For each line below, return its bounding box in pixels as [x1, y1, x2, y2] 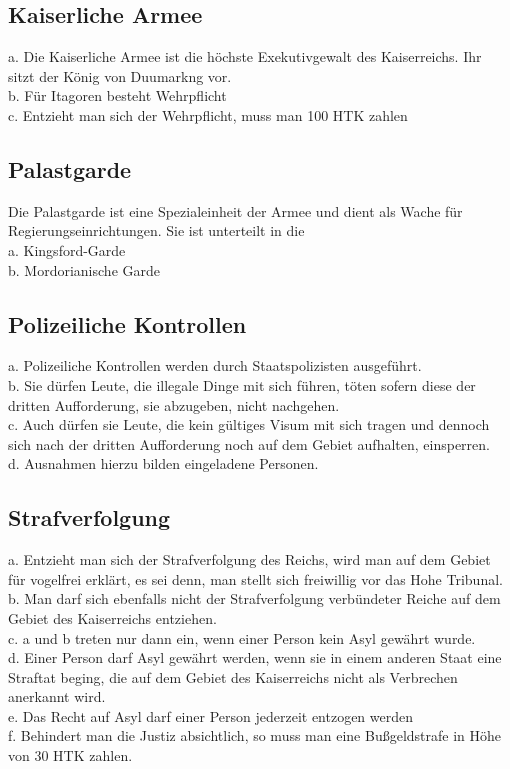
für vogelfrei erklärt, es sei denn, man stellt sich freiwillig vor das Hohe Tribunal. [8, 568, 503, 589]
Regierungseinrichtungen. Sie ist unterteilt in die [8, 220, 305, 241]
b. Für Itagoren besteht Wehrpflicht [8, 85, 227, 106]
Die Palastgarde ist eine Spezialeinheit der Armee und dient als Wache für [8, 200, 463, 221]
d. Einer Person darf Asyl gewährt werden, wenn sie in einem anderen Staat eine [8, 647, 502, 668]
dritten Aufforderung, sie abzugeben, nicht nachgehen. [8, 394, 340, 415]
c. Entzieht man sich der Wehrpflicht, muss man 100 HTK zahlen [8, 104, 408, 125]
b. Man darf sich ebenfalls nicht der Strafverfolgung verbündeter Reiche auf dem [8, 588, 501, 609]
